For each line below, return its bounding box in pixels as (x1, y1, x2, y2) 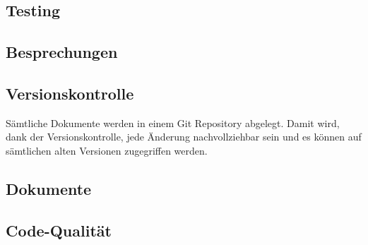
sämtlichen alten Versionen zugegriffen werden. (6, 143, 208, 157)
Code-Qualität (6, 219, 112, 241)
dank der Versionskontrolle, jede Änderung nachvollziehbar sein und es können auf (6, 129, 362, 144)
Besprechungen (6, 41, 118, 63)
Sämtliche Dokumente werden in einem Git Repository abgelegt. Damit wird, (6, 115, 340, 130)
